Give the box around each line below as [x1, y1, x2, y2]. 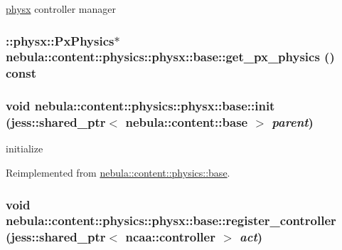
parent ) [272, 113, 314, 131]
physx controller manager [6, 1, 116, 16]
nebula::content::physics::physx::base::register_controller [6, 212, 336, 229]
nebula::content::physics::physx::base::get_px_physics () [6, 48, 335, 66]
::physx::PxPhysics [6, 31, 114, 49]
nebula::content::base [125, 113, 248, 131]
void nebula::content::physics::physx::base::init [6, 97, 275, 115]
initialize [6, 141, 43, 156]
